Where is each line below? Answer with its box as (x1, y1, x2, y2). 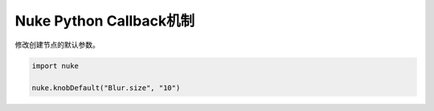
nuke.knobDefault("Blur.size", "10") (31, 84, 181, 93)
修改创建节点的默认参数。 (14, 40, 100, 50)
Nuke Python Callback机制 (14, 12, 195, 30)
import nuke (31, 61, 80, 70)
